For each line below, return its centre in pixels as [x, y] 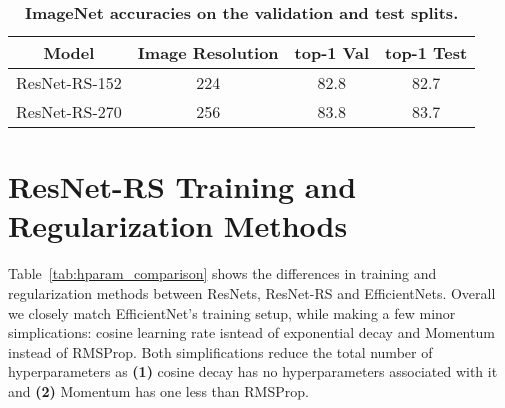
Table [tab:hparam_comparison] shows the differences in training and [222, 273]
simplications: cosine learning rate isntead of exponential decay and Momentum [251, 332]
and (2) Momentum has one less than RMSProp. [158, 390]
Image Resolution [208, 52]
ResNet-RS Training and [182, 186]
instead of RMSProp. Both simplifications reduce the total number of [220, 351]
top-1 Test [426, 52]
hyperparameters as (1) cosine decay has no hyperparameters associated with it [253, 371]
